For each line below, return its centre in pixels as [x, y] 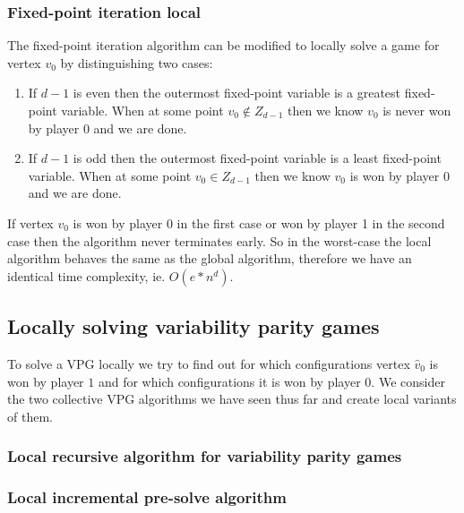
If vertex [30, 222]
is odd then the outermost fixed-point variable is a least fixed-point [257, 158]
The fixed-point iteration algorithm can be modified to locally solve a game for [223, 45]
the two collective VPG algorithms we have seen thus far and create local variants [232, 399]
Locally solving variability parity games [193, 326]
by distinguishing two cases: [137, 62]
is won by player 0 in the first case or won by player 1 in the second [259, 222]
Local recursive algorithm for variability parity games [205, 456]
